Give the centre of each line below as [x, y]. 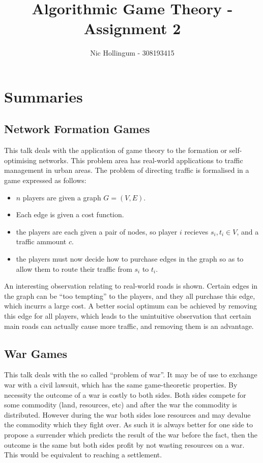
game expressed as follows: [45, 180]
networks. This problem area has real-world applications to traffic [141, 160]
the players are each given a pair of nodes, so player [97, 231]
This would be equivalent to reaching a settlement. [83, 455]
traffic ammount [41, 241]
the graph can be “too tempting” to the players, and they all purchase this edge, [130, 295]
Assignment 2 [132, 28]
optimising [20, 160]
